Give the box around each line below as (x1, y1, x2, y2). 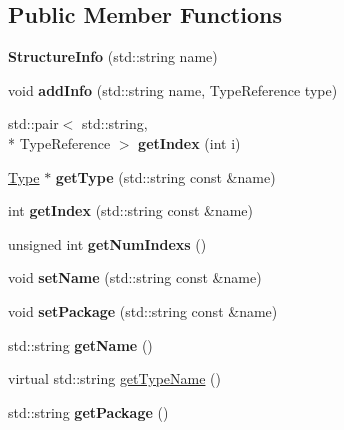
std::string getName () (8, 334, 153, 355)
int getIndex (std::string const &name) (8, 200, 254, 221)
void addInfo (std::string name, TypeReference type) (8, 79, 338, 100)
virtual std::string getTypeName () (8, 368, 221, 389)
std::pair (8, 113, 59, 134)
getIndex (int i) (138, 132, 241, 153)
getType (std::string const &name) (55, 166, 276, 187)
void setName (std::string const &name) (8, 267, 262, 288)
